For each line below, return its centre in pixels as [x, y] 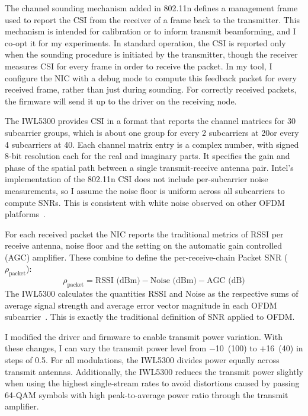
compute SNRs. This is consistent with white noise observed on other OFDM [145, 202]
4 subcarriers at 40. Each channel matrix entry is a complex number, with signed [152, 144]
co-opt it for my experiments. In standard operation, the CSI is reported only [145, 42]
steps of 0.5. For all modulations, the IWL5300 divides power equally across [142, 360]
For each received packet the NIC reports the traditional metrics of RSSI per [144, 234]
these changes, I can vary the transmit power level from [106, 348]
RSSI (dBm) [118, 281]
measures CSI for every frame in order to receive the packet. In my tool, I [139, 66]
